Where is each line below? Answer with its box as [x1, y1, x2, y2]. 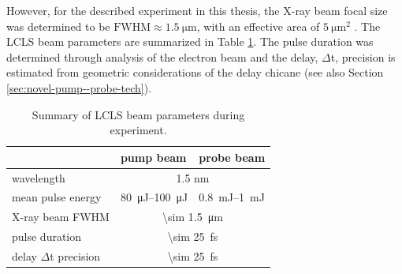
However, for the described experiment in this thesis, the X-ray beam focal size [6, 2, 388, 18]
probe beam [199, 148, 266, 165]
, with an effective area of [196, 17, 320, 34]
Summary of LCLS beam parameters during [32, 106, 245, 122]
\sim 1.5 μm [162, 208, 223, 225]
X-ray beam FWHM [12, 208, 110, 225]
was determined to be [6, 17, 110, 34]
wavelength [12, 169, 65, 186]
